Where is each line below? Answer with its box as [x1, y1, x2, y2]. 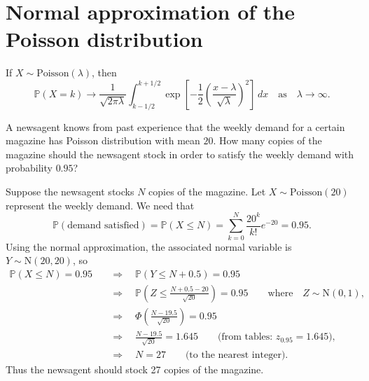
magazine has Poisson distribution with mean [6, 133, 200, 148]
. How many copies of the [213, 133, 322, 148]
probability [6, 160, 53, 175]
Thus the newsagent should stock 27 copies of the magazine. [6, 362, 264, 377]
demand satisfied [67, 221, 139, 231]
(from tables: [217, 332, 273, 342]
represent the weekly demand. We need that [6, 198, 195, 212]
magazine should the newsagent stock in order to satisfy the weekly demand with [6, 146, 354, 161]
